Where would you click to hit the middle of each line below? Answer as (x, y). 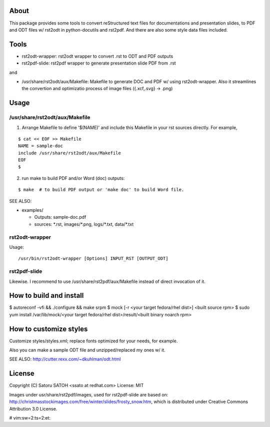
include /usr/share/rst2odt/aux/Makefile (69, 153)
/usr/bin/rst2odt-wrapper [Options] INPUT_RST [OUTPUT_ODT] (93, 259)
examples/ (32, 210)
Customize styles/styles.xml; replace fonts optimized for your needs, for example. (93, 341)
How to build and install (46, 296)
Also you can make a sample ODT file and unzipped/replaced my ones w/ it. (87, 350)
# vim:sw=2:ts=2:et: (30, 417)
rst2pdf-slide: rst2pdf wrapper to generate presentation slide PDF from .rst (99, 63)
